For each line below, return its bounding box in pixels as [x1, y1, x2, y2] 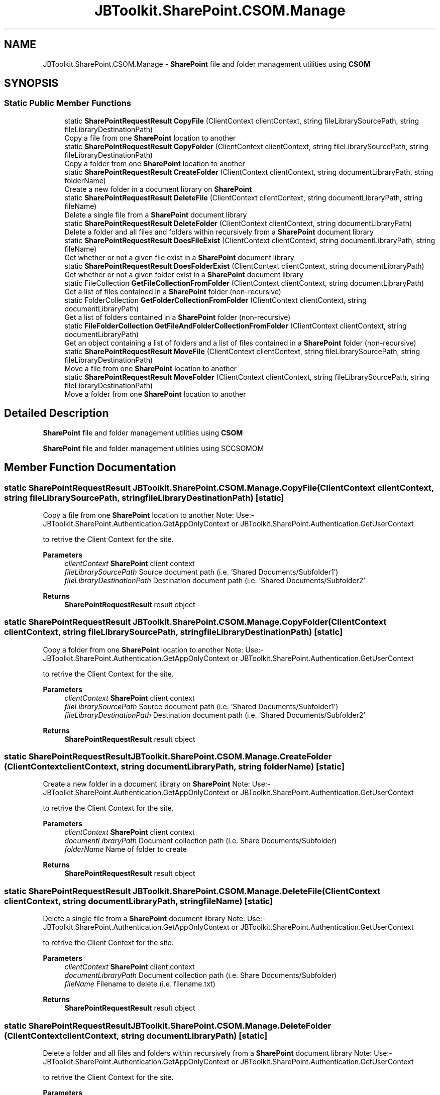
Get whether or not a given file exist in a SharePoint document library [64, 253, 294, 262]
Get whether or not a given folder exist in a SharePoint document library [64, 270, 303, 279]
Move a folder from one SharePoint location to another [64, 389, 246, 398]
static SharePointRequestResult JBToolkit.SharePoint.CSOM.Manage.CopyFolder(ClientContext [4, 617, 387, 627]
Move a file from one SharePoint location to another [64, 364, 237, 373]
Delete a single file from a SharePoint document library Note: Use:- [43, 914, 266, 923]
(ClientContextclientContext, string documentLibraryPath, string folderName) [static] [4, 761, 345, 772]
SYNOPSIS [4, 77, 59, 90]
